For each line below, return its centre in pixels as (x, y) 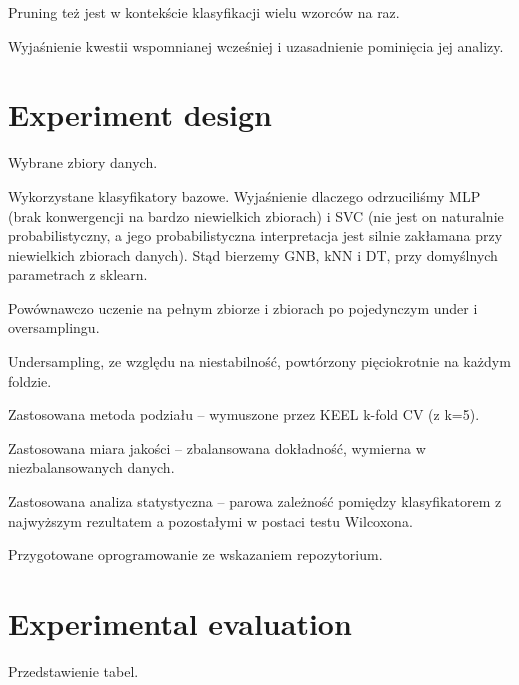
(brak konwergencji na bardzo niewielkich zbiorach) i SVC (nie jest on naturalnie (256, 215)
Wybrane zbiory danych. (83, 162)
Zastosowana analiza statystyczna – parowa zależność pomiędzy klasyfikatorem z (255, 501)
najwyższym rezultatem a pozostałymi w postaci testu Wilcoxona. (210, 520)
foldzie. (30, 380)
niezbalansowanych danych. (91, 467)
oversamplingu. (54, 327)
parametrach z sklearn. (78, 274)
